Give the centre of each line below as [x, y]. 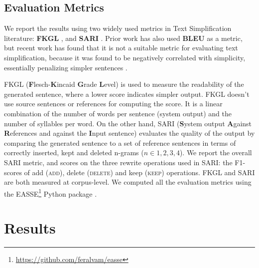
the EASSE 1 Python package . [51, 193]
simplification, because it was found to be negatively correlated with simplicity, [125, 57]
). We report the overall [216, 152]
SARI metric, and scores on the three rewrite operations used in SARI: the [118, 162]
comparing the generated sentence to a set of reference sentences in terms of [120, 142]
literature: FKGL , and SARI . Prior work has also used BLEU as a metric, [123, 38]
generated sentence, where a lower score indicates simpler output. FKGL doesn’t [127, 94]
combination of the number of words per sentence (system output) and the [118, 113]
